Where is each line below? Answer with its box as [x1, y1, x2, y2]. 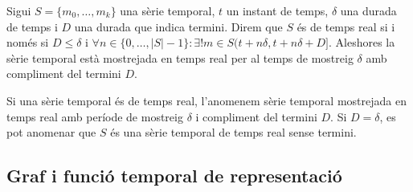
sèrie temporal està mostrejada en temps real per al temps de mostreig [6, 49, 354, 66]
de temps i [6, 18, 58, 35]
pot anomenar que [6, 124, 96, 141]
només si [6, 34, 49, 51]
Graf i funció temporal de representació [6, 163, 342, 188]
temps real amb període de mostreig [6, 108, 183, 125]
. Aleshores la [328, 34, 395, 51]
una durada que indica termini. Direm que [74, 18, 283, 35]
